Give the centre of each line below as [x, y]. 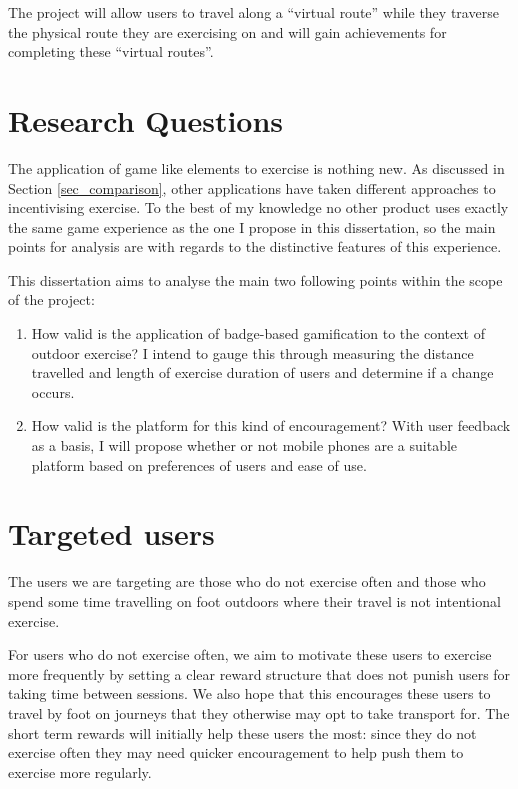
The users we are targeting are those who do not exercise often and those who [247, 581]
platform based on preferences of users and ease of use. [199, 464]
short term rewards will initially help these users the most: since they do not [242, 732]
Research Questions [146, 119]
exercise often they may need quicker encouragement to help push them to [236, 752]
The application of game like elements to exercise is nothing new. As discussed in [256, 167]
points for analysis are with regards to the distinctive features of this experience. [255, 246]
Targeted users [111, 533]
